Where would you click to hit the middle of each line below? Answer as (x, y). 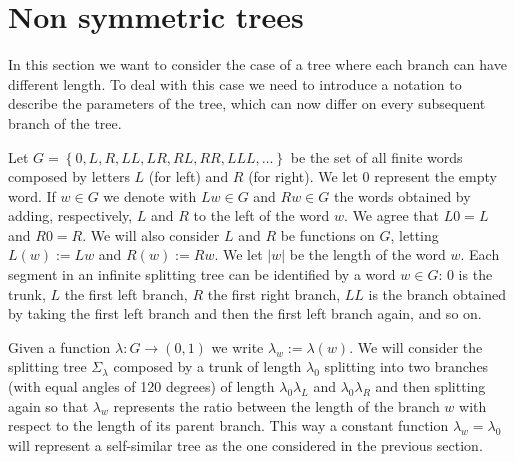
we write (237, 346)
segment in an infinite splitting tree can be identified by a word (202, 274)
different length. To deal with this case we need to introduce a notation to (235, 83)
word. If (32, 195)
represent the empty (435, 176)
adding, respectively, (70, 215)
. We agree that (391, 215)
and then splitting (430, 386)
